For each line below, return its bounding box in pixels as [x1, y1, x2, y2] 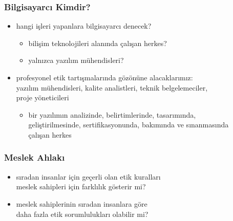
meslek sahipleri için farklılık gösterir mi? [16, 181, 146, 192]
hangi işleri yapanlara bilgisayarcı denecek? [16, 20, 152, 31]
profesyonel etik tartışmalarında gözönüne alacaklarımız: [16, 72, 193, 82]
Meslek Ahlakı [4, 151, 65, 164]
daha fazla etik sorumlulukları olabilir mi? [16, 208, 149, 219]
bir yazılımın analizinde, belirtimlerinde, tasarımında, [28, 109, 196, 120]
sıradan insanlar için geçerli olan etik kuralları [16, 171, 161, 182]
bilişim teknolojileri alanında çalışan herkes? [28, 37, 167, 48]
